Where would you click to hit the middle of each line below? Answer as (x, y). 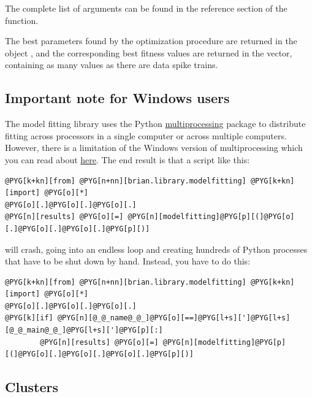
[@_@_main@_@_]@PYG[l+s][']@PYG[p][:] (84, 330)
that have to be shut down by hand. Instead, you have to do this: (128, 261)
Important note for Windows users (117, 98)
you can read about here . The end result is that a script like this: (127, 159)
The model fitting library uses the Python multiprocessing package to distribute (155, 124)
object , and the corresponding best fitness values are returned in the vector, (149, 52)
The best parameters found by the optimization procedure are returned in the (151, 41)
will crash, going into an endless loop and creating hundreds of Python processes (156, 249)
